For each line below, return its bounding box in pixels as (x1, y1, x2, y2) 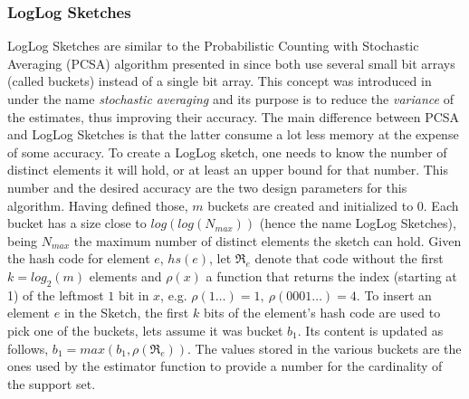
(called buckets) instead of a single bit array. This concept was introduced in (7, 71, 432, 90)
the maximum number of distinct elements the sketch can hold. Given (73, 231, 462, 250)
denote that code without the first (254, 249, 444, 268)
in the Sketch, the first (63, 303, 189, 322)
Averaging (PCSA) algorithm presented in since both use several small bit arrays (7, 53, 455, 72)
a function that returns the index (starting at (206, 266, 457, 285)
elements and (89, 266, 162, 285)
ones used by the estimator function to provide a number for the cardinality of (7, 356, 443, 375)
